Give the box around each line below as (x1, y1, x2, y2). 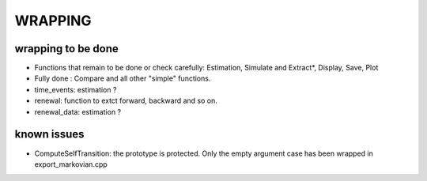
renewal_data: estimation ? (34, 107, 122, 116)
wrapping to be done (14, 42, 119, 55)
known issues (14, 127, 85, 141)
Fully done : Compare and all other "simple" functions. (34, 74, 211, 83)
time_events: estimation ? (34, 85, 117, 94)
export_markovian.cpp (34, 159, 108, 169)
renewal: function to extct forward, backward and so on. (34, 96, 217, 106)
